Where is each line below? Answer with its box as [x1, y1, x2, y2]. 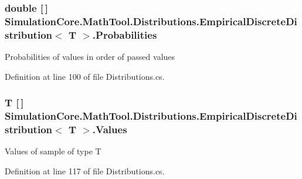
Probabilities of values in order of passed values [5, 50, 175, 63]
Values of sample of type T [5, 145, 101, 157]
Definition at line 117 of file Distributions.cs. [5, 164, 165, 177]
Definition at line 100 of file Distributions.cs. [5, 70, 165, 82]
